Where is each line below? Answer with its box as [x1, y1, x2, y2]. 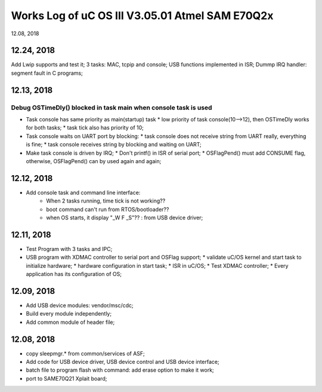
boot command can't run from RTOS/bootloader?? [46, 206, 169, 213]
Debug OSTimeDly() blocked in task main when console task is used [11, 103, 212, 112]
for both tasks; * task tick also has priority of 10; [26, 124, 144, 131]
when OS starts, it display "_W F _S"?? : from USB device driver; [46, 214, 203, 221]
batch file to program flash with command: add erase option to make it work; [26, 366, 214, 373]
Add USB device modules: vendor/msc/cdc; [26, 302, 134, 309]
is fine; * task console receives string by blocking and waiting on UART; [26, 141, 202, 148]
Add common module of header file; [26, 318, 115, 326]
